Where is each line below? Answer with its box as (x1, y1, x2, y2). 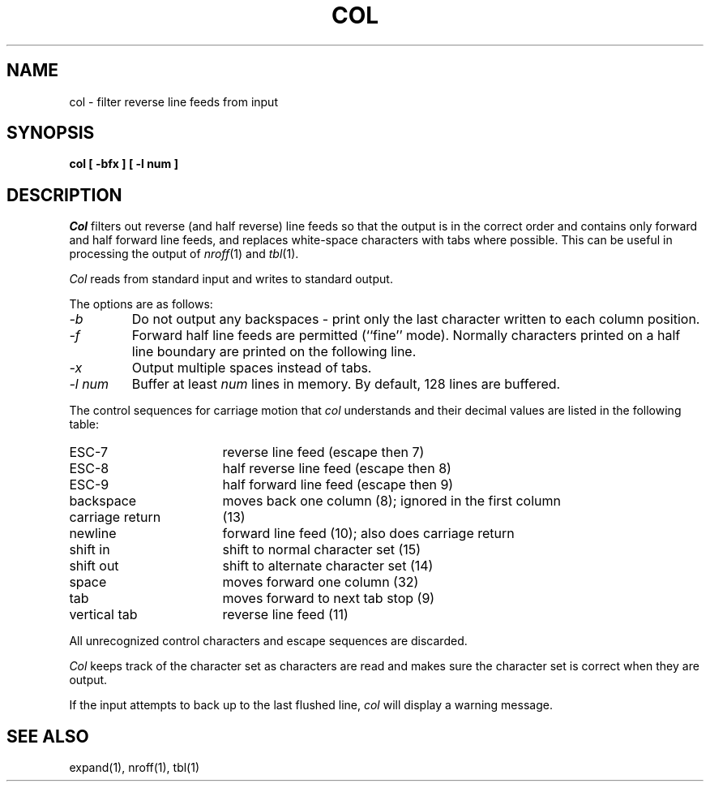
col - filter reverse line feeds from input (69, 94, 278, 109)
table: (69, 417, 100, 432)
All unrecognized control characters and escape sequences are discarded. (69, 634, 468, 648)
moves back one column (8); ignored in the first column (222, 493, 562, 510)
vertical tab (69, 606, 138, 623)
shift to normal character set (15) (222, 541, 421, 558)
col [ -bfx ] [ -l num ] (69, 157, 178, 171)
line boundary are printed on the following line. (131, 343, 417, 360)
